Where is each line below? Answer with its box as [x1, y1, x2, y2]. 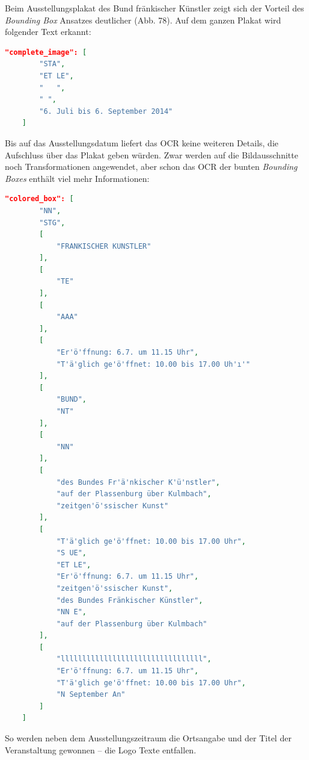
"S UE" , [56, 549, 87, 558]
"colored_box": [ [5, 195, 74, 204]
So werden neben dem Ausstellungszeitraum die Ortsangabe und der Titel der [5, 732, 292, 744]
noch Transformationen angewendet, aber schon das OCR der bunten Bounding [5, 160, 298, 173]
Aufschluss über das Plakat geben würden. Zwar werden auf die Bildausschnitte [5, 148, 298, 161]
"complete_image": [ [5, 48, 87, 57]
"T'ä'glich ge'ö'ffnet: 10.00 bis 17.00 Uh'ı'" [56, 360, 251, 369]
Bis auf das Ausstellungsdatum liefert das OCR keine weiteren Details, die [5, 136, 278, 149]
